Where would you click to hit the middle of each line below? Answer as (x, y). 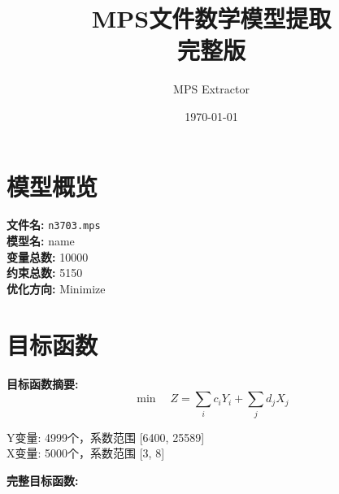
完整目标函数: (43, 480)
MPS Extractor (211, 89)
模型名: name (41, 241)
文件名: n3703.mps (54, 225)
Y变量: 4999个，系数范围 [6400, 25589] (106, 437)
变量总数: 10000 (48, 256)
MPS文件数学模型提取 (211, 18)
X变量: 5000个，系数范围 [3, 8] (86, 453)
